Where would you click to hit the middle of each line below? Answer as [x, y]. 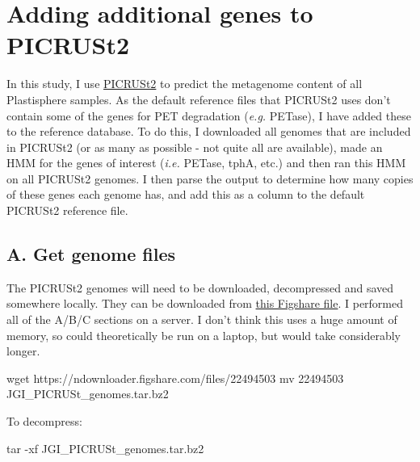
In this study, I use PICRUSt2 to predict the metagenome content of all [185, 84]
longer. [23, 351]
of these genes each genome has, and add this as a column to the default [186, 194]
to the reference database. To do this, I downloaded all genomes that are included [209, 131]
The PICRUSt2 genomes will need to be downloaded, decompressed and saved [200, 287]
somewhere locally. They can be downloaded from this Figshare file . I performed [205, 303]
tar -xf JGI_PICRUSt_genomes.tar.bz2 [105, 448]
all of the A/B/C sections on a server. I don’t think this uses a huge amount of [202, 319]
